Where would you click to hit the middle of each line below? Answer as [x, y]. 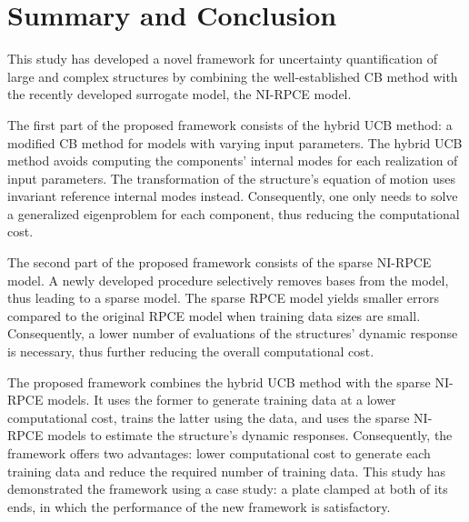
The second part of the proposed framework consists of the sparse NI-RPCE [220, 262]
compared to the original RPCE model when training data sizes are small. [214, 315]
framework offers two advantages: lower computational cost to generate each [219, 453]
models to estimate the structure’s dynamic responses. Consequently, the [250, 435]
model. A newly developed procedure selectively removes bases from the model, [228, 280]
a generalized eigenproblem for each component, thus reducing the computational [234, 213]
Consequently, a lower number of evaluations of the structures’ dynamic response [233, 333]
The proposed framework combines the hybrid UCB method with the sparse [219, 381]
